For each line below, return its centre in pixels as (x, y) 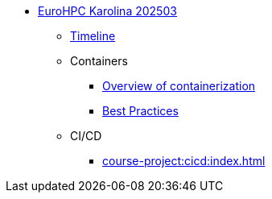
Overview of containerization (179, 86)
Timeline (93, 36)
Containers (99, 61)
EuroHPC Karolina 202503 (107, 11)
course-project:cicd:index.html (184, 161)
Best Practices (140, 111)
